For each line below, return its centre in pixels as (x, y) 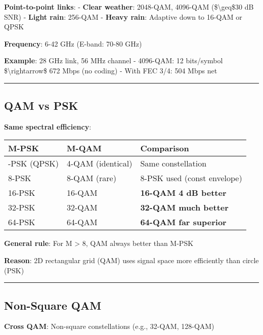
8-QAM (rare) (92, 178)
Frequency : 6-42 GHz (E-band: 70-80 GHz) (73, 43)
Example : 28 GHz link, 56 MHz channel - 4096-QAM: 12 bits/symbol (114, 60)
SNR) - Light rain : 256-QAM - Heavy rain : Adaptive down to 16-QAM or (123, 16)
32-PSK (22, 207)
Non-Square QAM (53, 305)
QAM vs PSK (41, 105)
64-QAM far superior (183, 222)
